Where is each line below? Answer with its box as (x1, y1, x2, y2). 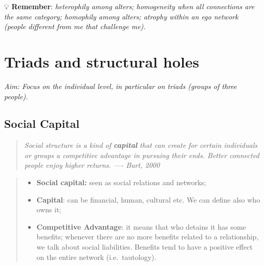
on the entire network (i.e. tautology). (36, 251, 157, 262)
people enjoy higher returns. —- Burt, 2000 (24, 160, 160, 170)
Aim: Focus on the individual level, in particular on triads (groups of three (4, 80, 237, 91)
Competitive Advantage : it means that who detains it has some (36, 221, 246, 232)
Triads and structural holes (4, 51, 200, 72)
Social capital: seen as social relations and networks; (36, 177, 206, 188)
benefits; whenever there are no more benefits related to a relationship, (36, 231, 259, 242)
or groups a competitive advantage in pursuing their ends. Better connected (24, 149, 259, 160)
